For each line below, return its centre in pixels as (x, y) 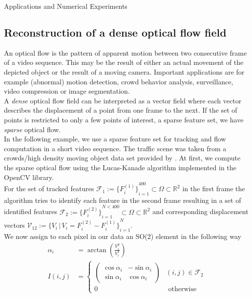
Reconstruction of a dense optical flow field (115, 32)
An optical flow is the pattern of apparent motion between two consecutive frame (126, 52)
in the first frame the (214, 188)
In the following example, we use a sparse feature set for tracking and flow (115, 139)
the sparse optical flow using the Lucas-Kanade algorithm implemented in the (120, 167)
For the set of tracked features (49, 188)
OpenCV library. (29, 177)
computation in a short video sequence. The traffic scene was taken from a (115, 148)
